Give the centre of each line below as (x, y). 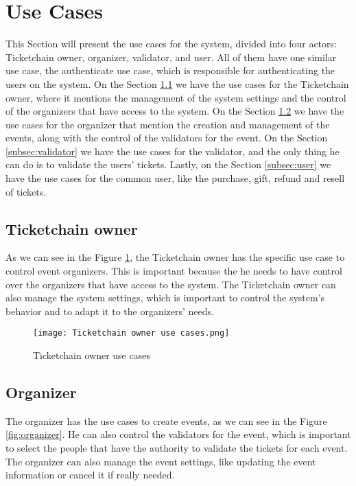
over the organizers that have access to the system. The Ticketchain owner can (171, 284)
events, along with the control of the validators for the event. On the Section (167, 138)
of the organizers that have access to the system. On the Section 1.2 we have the (175, 111)
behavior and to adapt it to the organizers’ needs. (110, 311)
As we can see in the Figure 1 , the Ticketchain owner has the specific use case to (175, 257)
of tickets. (26, 191)
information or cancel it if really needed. (90, 475)
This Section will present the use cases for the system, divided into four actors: (171, 44)
